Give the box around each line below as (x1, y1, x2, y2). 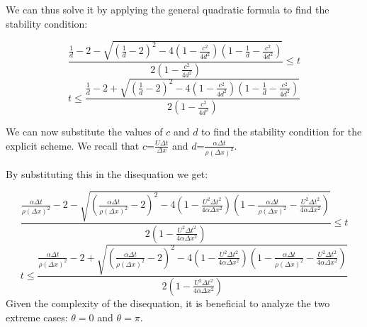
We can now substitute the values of (6, 124, 163, 139)
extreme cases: (6, 309, 68, 324)
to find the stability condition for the (201, 124, 362, 139)
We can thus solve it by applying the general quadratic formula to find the (6, 2, 329, 16)
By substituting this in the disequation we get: (6, 166, 208, 181)
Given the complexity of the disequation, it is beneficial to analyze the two (6, 295, 330, 310)
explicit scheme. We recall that (6, 138, 140, 153)
